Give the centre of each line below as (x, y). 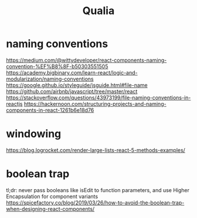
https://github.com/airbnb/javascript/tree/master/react (72, 91)
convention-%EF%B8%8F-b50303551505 (57, 66)
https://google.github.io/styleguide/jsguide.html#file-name (77, 85)
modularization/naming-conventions (50, 79)
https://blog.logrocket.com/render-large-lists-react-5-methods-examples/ (96, 150)
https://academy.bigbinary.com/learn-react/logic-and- (72, 72)
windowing (34, 134)
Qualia (98, 11)
